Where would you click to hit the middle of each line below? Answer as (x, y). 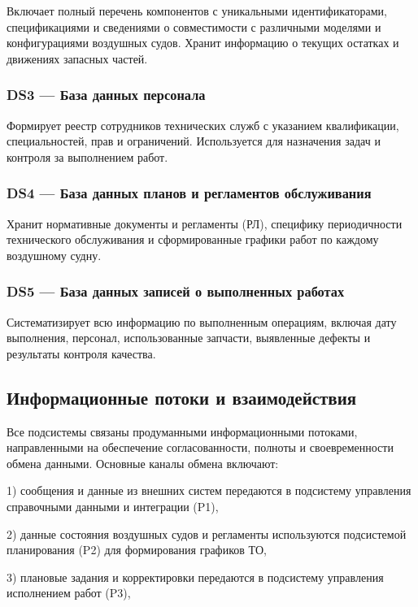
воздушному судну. (54, 255)
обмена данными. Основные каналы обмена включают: (143, 463)
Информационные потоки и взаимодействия (182, 397)
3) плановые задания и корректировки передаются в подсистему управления (195, 577)
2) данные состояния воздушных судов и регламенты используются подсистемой (207, 533)
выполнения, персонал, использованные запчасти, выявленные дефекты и (189, 338)
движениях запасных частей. (77, 58)
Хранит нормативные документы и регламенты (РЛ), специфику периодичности (205, 223)
